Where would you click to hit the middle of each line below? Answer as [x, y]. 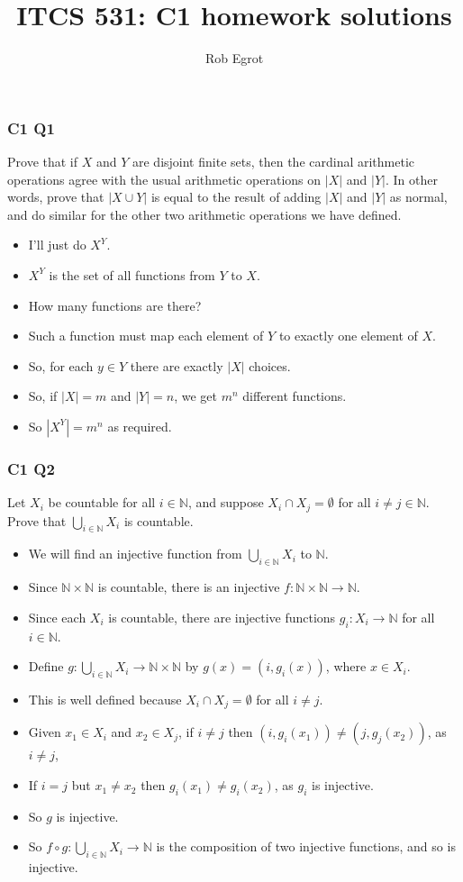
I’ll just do [57, 245]
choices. [270, 365]
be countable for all [102, 502]
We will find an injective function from [135, 554]
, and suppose [226, 502]
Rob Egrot [234, 58]
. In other [411, 179]
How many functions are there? [115, 305]
